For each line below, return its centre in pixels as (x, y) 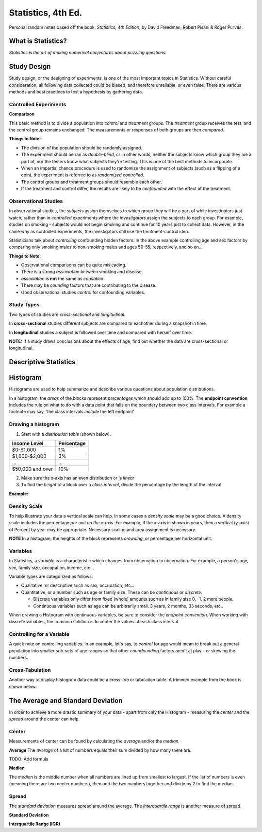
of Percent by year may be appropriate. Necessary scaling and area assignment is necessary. (103, 529)
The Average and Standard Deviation (66, 700)
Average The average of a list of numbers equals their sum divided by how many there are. (100, 750)
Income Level (28, 443)
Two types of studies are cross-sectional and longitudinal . (67, 314)
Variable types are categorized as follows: (51, 576)
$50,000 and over (33, 469)
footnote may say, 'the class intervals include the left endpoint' (72, 412)
